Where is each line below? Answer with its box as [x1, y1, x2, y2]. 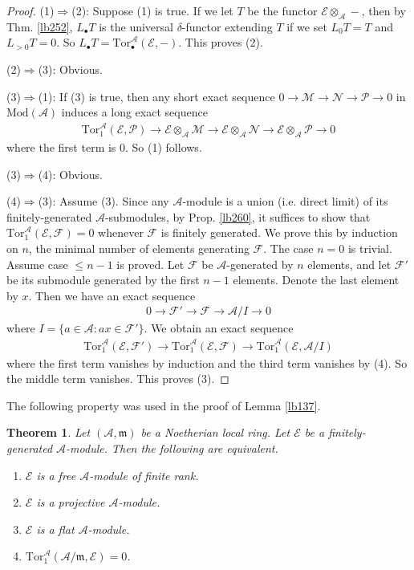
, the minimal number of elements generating [28, 240, 250, 257]
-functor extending [181, 18, 273, 35]
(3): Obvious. [38, 60, 103, 77]
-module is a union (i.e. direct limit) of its [182, 193, 388, 210]
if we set [286, 18, 327, 35]
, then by [361, 2, 406, 18]
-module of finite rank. [89, 466, 199, 483]
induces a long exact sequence [61, 104, 208, 120]
